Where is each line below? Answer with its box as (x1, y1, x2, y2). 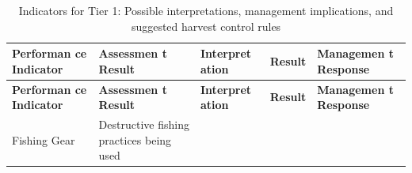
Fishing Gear (12, 131, 75, 148)
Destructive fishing (98, 116, 189, 133)
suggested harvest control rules (131, 17, 281, 34)
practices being (98, 131, 172, 148)
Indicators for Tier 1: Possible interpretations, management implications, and (18, 2, 394, 18)
